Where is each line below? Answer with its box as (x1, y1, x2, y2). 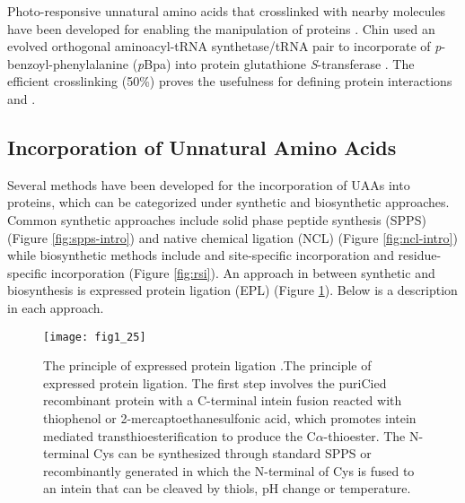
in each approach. (7, 298, 104, 317)
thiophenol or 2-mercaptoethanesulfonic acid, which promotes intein (43, 408, 417, 427)
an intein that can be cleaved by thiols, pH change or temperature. (43, 479, 411, 498)
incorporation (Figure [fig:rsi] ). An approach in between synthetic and (50, 263, 435, 282)
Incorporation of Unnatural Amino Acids (7, 133, 397, 160)
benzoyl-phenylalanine (7, 54, 128, 73)
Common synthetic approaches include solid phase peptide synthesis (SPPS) (7, 210, 426, 229)
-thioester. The (323, 426, 406, 445)
